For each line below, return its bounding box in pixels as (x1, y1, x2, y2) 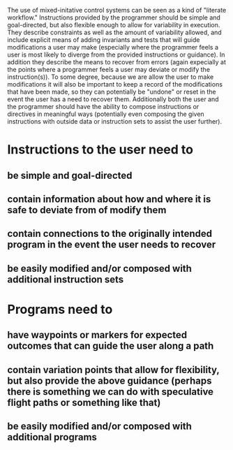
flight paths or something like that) (7, 396, 161, 408)
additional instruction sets (7, 273, 124, 285)
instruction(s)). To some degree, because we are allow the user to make (7, 73, 214, 81)
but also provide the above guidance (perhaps (7, 375, 212, 386)
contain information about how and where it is (7, 193, 211, 205)
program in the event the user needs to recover (7, 239, 216, 251)
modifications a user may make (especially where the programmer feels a (7, 43, 218, 51)
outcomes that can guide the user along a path (7, 340, 214, 352)
